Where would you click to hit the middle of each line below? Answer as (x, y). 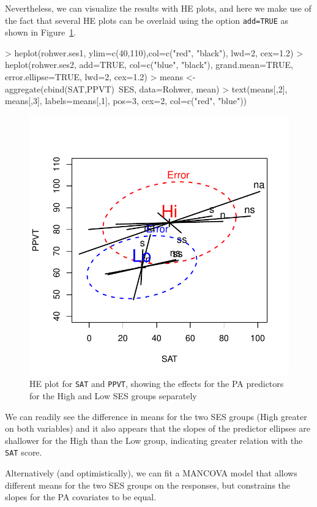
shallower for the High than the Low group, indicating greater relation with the (154, 440)
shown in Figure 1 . (41, 32)
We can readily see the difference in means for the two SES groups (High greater (156, 416)
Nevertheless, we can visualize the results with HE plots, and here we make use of (158, 8)
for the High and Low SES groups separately (113, 396)
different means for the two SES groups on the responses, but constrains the (148, 485)
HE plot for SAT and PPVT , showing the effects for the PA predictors (157, 384)
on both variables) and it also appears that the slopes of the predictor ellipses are (158, 428)
